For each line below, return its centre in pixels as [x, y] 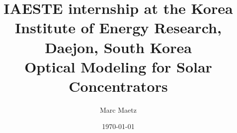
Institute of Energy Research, [118, 28]
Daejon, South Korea [118, 47]
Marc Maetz [118, 109]
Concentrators [118, 86]
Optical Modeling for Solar [118, 66]
